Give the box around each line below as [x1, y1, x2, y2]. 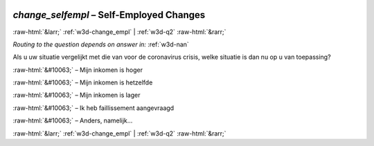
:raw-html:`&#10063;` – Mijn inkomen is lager [12, 91, 141, 100]
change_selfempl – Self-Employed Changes [12, 9, 206, 21]
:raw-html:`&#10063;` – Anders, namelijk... [12, 116, 133, 125]
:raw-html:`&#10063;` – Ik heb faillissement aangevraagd [12, 104, 175, 112]
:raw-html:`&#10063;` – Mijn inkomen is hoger [12, 66, 143, 74]
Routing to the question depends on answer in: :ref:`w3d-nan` [12, 40, 190, 48]
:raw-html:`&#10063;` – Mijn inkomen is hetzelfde [12, 78, 153, 86]
